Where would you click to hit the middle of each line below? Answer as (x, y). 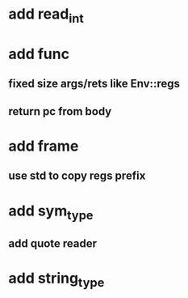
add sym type (51, 212)
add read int (46, 15)
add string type (56, 279)
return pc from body (60, 111)
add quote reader (53, 243)
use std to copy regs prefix (77, 176)
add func (39, 54)
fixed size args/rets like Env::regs (94, 84)
